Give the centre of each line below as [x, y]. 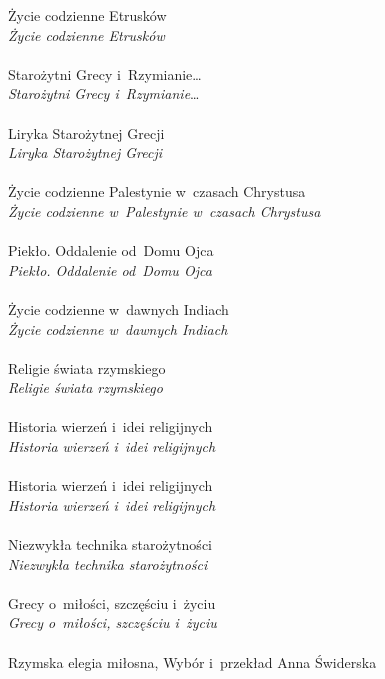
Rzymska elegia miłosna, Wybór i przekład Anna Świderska [192, 661]
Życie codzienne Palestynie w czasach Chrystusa [157, 191]
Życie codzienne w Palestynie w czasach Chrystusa [164, 210]
